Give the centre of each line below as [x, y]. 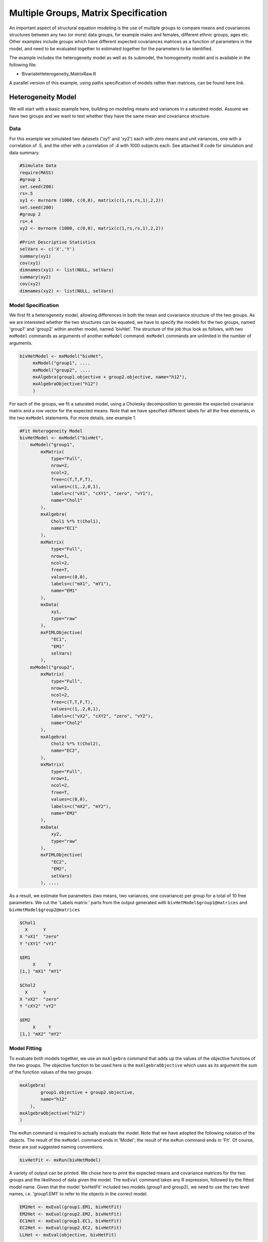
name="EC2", [66, 751]
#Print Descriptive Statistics [58, 242]
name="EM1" [64, 591]
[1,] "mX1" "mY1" [41, 971]
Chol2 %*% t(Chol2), [76, 744]
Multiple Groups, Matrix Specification [88, 13]
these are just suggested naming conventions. [56, 1147]
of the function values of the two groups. [51, 1072]
